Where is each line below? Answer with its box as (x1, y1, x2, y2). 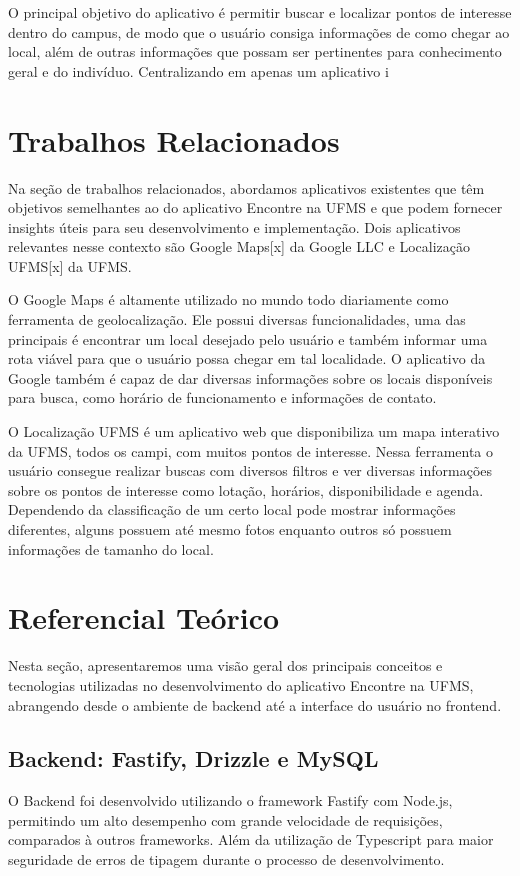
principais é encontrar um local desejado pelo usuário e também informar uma (8, 328, 488, 349)
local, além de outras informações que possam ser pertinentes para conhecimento (8, 41, 502, 62)
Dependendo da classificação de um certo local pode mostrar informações (8, 499, 456, 520)
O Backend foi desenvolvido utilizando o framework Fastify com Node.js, (8, 790, 453, 811)
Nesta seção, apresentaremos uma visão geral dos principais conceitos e (8, 655, 443, 676)
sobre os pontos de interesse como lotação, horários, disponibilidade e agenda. (8, 479, 484, 500)
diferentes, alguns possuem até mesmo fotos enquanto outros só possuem (8, 519, 452, 539)
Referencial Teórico (8, 597, 280, 638)
